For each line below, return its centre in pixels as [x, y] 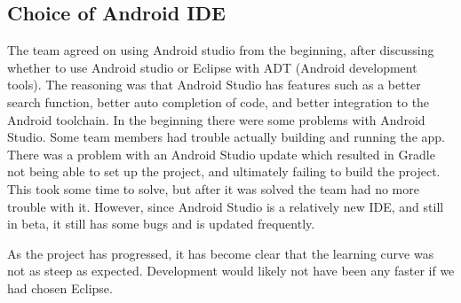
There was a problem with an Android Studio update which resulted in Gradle [221, 154]
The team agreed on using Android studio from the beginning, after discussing [221, 50]
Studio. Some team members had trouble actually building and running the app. [226, 137]
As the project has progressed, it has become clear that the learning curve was [221, 253]
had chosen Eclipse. [60, 287]
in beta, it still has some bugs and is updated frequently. [161, 224]
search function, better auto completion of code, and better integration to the [219, 101]
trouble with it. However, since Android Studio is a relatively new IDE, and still [226, 206]
